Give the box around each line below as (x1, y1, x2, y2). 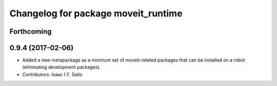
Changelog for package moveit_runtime (9, 8, 183, 19)
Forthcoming (9, 27, 52, 36)
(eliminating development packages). (22, 64, 101, 70)
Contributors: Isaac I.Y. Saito (22, 71, 83, 77)
